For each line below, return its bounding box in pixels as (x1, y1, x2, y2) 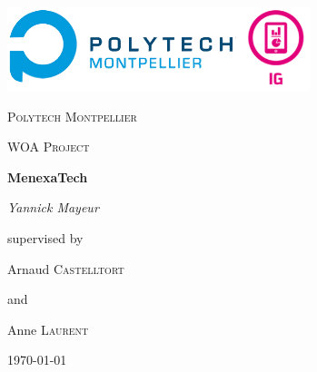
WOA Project (7, 137, 90, 156)
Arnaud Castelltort (7, 259, 124, 278)
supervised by (7, 228, 84, 247)
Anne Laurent (7, 319, 89, 338)
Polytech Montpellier (7, 106, 137, 125)
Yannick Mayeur (7, 198, 99, 217)
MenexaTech (7, 167, 88, 186)
